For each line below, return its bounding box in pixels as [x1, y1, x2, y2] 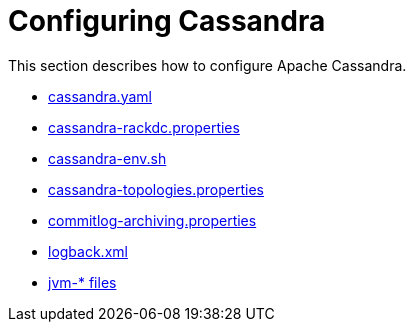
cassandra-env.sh [48, 149, 167, 167]
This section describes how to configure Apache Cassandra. [8, 56, 407, 74]
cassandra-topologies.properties [48, 180, 264, 198]
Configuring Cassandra [8, 4, 326, 38]
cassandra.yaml [48, 87, 152, 105]
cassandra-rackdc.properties [48, 118, 240, 136]
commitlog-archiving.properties [48, 211, 257, 229]
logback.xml [48, 242, 128, 260]
